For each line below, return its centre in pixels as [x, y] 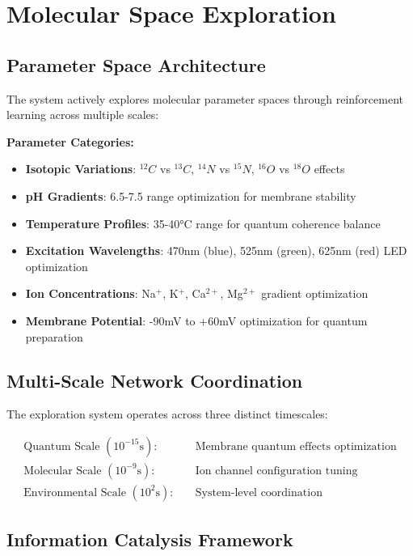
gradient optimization [315, 293]
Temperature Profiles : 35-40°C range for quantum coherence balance [203, 223]
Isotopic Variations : [81, 169]
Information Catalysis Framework [150, 539]
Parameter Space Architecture [136, 64]
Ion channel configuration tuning [276, 471]
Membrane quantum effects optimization [296, 446]
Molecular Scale [63, 471]
